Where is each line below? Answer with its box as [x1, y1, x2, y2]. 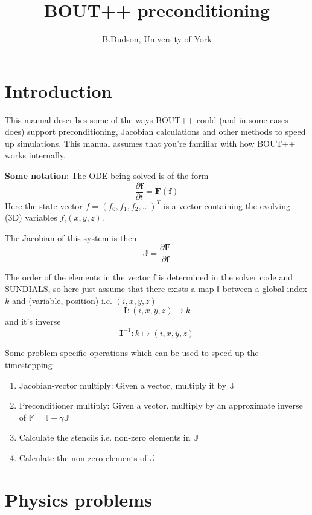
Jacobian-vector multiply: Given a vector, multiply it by [19, 378, 227, 391]
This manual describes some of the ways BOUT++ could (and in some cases [5, 113, 288, 126]
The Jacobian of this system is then [5, 231, 137, 244]
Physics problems [5, 487, 152, 511]
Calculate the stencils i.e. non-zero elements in [19, 431, 191, 444]
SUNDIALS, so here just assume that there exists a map [5, 282, 214, 295]
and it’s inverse [5, 315, 61, 328]
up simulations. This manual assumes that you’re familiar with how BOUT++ [5, 137, 296, 149]
